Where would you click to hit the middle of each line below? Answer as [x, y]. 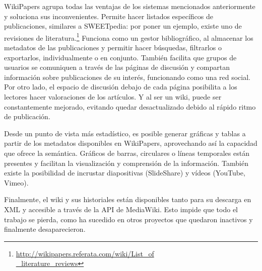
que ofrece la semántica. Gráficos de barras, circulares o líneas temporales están [127, 153]
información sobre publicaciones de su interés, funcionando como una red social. [127, 77]
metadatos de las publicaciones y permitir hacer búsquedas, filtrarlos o [113, 48]
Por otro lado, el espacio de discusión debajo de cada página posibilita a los [121, 87]
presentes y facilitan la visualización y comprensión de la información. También [126, 163]
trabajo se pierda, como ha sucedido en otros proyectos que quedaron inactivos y [128, 219]
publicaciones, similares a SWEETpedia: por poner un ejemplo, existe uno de [123, 26]
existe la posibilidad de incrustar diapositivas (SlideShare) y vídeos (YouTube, [125, 173]
